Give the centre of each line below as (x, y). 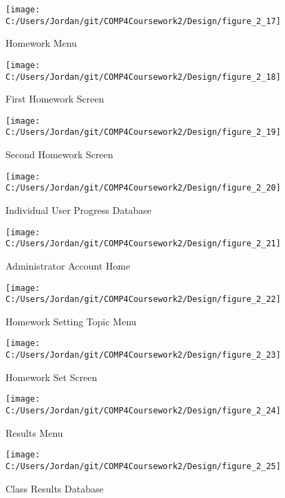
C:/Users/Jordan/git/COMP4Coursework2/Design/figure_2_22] (143, 300)
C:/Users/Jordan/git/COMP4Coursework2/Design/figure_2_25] (143, 466)
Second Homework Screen (59, 154)
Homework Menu (41, 43)
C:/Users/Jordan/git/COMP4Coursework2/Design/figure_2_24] (143, 411)
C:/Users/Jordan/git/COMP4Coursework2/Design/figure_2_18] (143, 77)
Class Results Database (55, 488)
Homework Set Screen (52, 377)
